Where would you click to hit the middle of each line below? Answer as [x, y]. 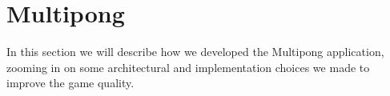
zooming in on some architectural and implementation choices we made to [188, 67]
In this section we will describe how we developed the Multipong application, [195, 52]
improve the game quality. [70, 83]
